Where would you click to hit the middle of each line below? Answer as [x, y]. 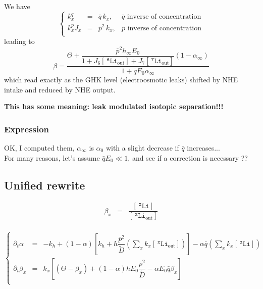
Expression [27, 129]
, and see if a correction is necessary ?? [188, 157]
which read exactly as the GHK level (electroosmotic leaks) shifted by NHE [121, 80]
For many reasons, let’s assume [52, 157]
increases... [203, 148]
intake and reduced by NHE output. [60, 89]
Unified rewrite [45, 185]
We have [17, 6]
